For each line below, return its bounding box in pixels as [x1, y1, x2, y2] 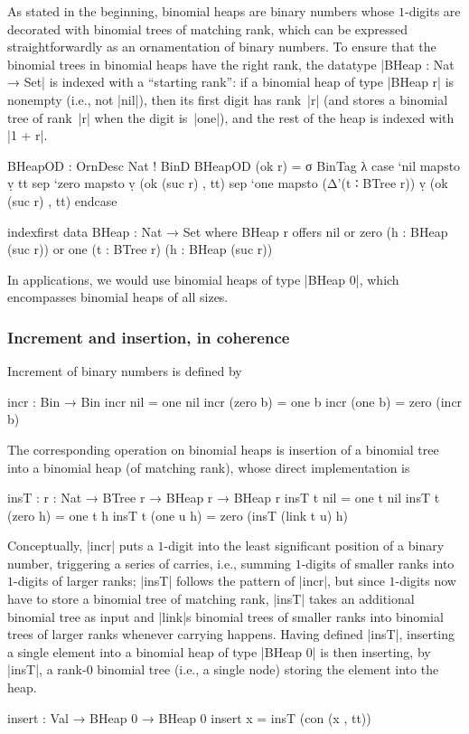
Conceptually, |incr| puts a [7, 536, 154, 555]
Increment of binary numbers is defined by [7, 362, 242, 381]
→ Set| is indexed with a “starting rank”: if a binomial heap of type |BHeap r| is [7, 72, 455, 91]
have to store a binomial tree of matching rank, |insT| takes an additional [7, 589, 415, 608]
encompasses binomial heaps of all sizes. [7, 287, 229, 306]
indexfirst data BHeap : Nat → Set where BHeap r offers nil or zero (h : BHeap [7, 221, 448, 240]
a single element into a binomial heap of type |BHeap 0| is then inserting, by [7, 642, 431, 661]
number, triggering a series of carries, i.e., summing [7, 553, 291, 572]
